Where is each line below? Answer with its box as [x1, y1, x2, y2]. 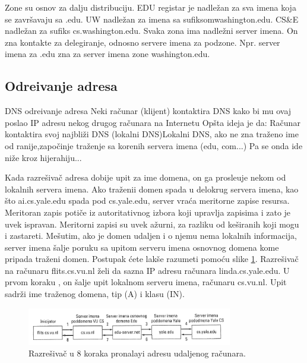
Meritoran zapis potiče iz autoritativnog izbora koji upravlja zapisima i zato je [5, 206, 291, 218]
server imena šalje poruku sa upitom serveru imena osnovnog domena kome [5, 241, 279, 253]
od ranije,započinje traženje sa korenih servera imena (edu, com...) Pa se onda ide [5, 139, 303, 151]
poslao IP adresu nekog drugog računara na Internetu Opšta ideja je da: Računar [5, 116, 300, 128]
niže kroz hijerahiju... [5, 151, 82, 163]
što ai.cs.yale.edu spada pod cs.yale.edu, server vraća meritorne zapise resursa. [5, 194, 290, 207]
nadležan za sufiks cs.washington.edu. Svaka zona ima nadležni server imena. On [5, 24, 298, 37]
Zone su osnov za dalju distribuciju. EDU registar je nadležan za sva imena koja [5, 1, 296, 13]
